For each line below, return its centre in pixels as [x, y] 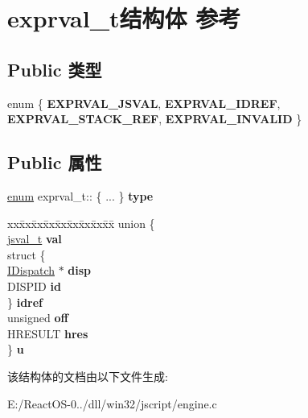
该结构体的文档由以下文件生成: [88, 376]
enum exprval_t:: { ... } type [80, 195]
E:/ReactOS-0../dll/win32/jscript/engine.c [112, 403]
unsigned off [38, 318]
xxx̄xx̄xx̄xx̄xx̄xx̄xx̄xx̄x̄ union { [81, 223]
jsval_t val [35, 239]
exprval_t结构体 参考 [124, 18]
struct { [27, 254]
